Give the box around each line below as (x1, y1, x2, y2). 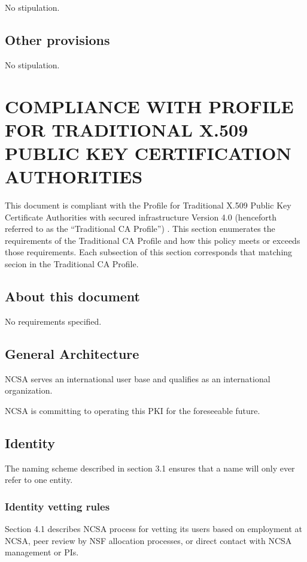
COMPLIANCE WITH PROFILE (5, 93, 294, 118)
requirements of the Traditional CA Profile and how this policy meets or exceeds (5, 234, 300, 246)
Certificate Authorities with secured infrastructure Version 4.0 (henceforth (5, 210, 277, 223)
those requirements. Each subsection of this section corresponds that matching (5, 246, 293, 258)
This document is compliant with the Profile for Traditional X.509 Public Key (5, 199, 291, 211)
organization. (5, 384, 53, 397)
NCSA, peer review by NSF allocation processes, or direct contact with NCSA (5, 534, 292, 546)
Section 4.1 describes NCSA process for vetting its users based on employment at (5, 522, 302, 535)
